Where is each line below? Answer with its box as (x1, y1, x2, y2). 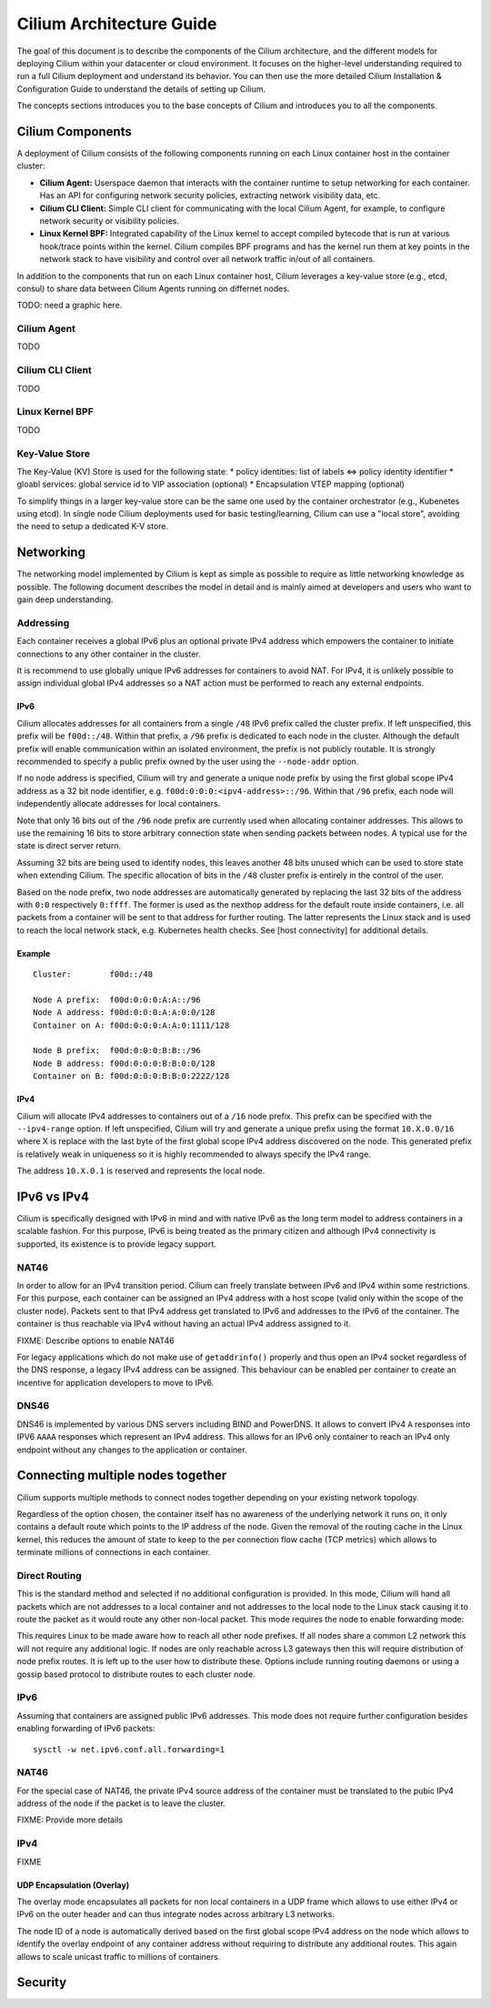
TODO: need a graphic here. (16, 300, 123, 311)
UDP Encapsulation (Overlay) (16, 1879, 130, 1891)
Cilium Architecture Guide (16, 14, 217, 34)
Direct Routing (16, 1569, 82, 1581)
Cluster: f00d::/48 (33, 969, 154, 979)
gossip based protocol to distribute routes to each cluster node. (16, 1669, 256, 1680)
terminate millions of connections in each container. (16, 1547, 211, 1558)
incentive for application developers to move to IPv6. (16, 1377, 215, 1388)
